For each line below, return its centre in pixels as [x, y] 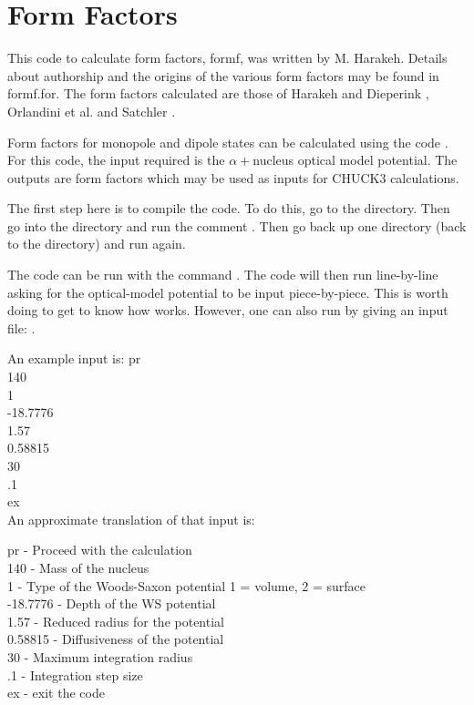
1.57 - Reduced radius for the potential [116, 621]
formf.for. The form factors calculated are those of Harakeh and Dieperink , [218, 93]
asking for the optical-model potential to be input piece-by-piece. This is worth [228, 292]
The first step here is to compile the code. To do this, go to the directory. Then [229, 208]
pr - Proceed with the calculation [100, 550]
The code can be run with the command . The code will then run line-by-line [223, 275]
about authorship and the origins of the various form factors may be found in [223, 75]
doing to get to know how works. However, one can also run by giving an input [228, 310]
